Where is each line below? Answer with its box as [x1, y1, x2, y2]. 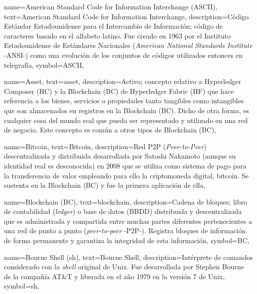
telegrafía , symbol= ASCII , [4, 59, 84, 70]
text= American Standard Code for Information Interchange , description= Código [4, 11, 249, 21]
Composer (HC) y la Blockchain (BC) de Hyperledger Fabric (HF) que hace [4, 85, 234, 96]
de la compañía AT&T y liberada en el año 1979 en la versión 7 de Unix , [4, 271, 225, 281]
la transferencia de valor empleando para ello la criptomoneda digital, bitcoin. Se [4, 170, 249, 180]
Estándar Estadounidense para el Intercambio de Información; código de [4, 21, 223, 31]
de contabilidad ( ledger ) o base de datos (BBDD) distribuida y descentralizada [4, 206, 242, 216]
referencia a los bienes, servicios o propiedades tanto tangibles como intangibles [4, 95, 244, 106]
